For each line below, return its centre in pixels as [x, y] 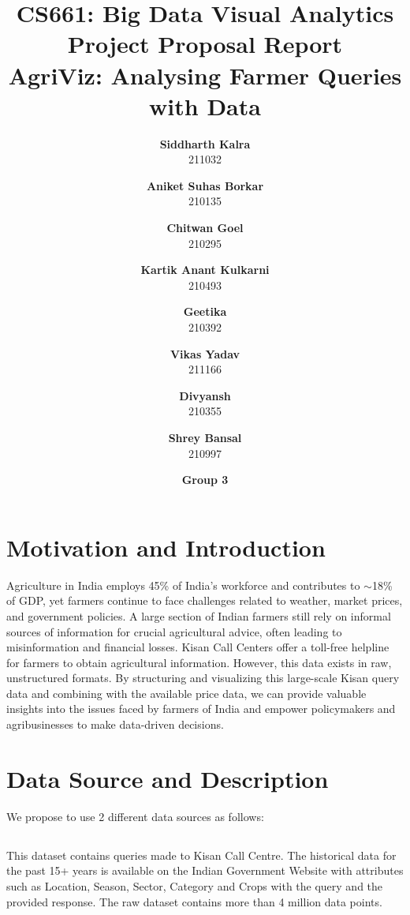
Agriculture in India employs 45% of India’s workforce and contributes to [183, 585]
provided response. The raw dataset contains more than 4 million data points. [194, 901]
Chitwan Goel [205, 228]
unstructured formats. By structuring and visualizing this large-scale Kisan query [203, 678]
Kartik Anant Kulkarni [205, 270]
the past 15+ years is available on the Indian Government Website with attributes [205, 870]
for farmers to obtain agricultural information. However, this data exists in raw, [199, 662]
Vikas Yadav [205, 353]
